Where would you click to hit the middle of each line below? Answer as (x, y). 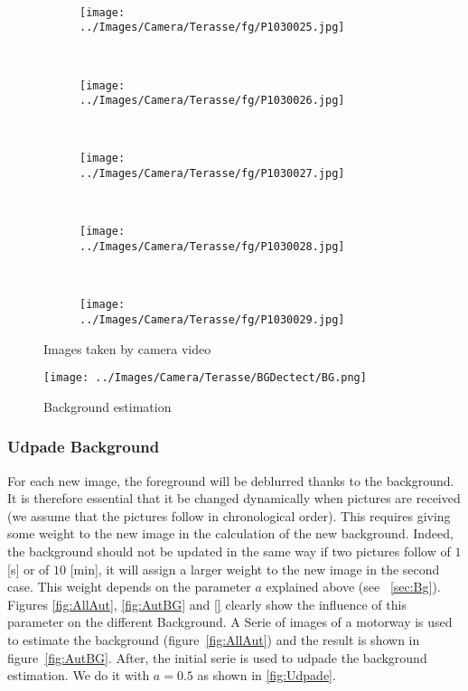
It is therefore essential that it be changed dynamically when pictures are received (234, 498)
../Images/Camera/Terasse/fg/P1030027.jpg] (212, 174)
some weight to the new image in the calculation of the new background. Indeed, (230, 533)
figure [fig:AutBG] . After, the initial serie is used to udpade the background (217, 657)
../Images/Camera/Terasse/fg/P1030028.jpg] (212, 246)
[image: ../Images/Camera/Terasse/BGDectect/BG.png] (205, 378)
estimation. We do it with (79, 675)
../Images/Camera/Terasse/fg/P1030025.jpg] (212, 28)
